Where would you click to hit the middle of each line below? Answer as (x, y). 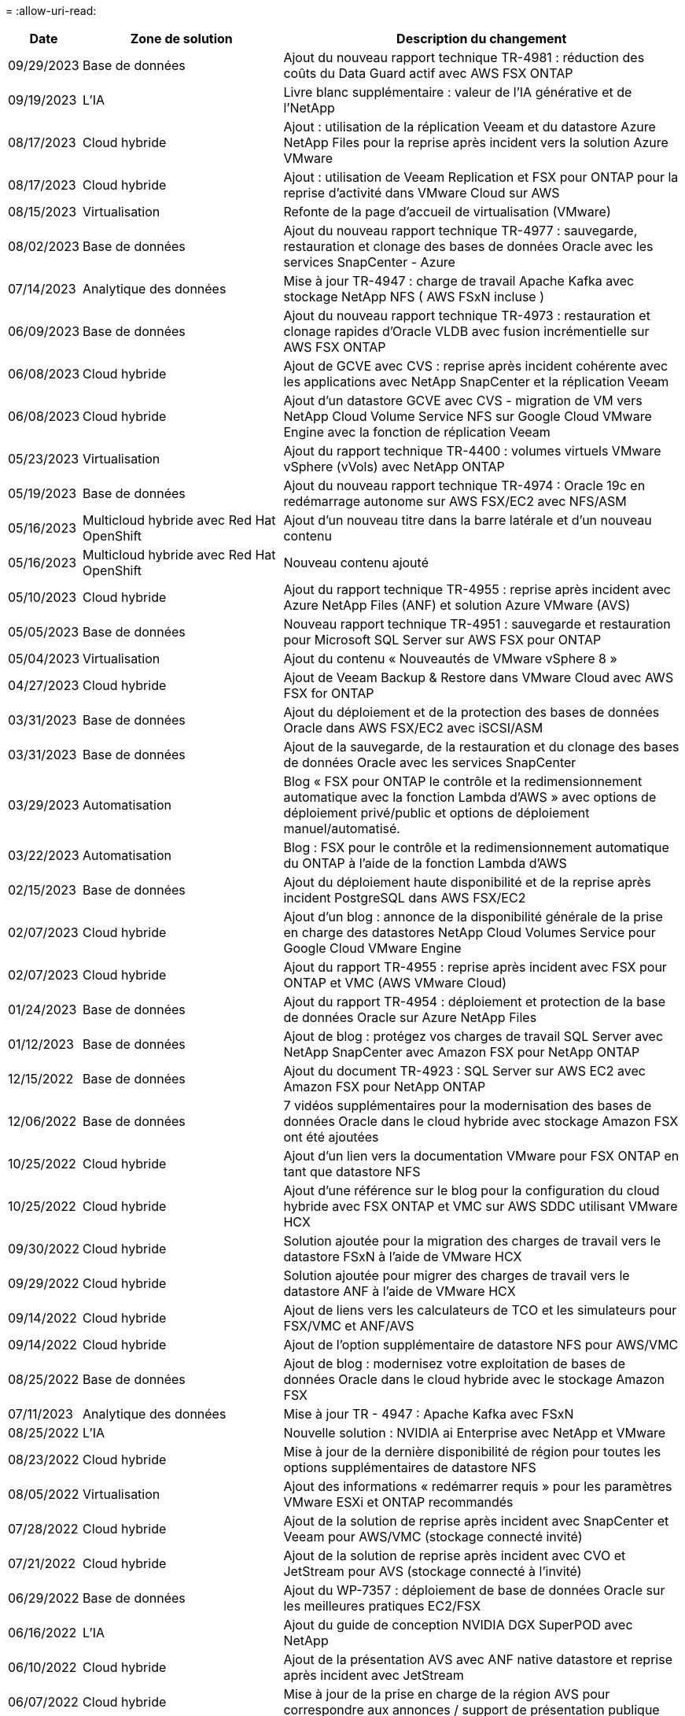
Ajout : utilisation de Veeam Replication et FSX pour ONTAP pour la (481, 177)
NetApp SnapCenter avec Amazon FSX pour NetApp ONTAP (462, 1052)
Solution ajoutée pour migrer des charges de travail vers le (457, 1275)
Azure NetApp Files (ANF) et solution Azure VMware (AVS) (457, 605)
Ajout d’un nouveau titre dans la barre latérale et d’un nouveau (468, 520)
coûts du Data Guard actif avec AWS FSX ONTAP (428, 73)
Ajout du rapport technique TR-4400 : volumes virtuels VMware (472, 451)
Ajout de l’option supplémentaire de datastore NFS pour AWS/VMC (481, 1345)
